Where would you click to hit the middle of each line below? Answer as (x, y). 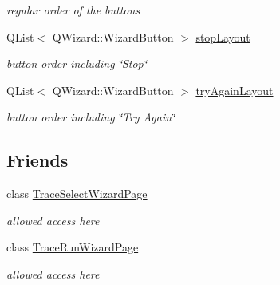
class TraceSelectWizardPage (77, 194)
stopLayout (223, 36)
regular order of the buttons (73, 10)
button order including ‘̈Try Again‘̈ (91, 117)
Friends (37, 160)
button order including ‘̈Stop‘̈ (77, 63)
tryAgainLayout (235, 90)
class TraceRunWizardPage (73, 247)
